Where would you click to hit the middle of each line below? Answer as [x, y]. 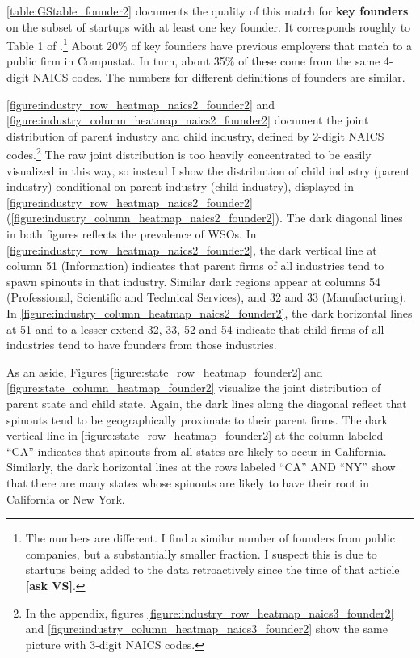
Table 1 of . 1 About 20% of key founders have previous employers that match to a [210, 44]
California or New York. [66, 498]
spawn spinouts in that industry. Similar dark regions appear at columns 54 [194, 281]
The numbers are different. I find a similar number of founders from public [210, 538]
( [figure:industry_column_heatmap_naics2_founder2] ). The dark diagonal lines [205, 218]
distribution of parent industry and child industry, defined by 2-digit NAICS [195, 135]
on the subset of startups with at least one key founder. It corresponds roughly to [209, 26]
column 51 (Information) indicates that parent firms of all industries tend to [195, 266]
